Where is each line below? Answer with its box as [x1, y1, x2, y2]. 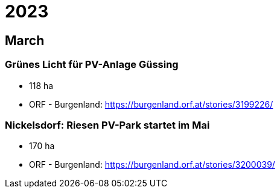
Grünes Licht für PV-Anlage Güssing [5, 58, 179, 71]
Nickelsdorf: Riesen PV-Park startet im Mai [5, 118, 210, 131]
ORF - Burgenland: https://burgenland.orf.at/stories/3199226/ [29, 99, 273, 109]
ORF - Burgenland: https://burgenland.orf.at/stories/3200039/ [29, 159, 275, 170]
